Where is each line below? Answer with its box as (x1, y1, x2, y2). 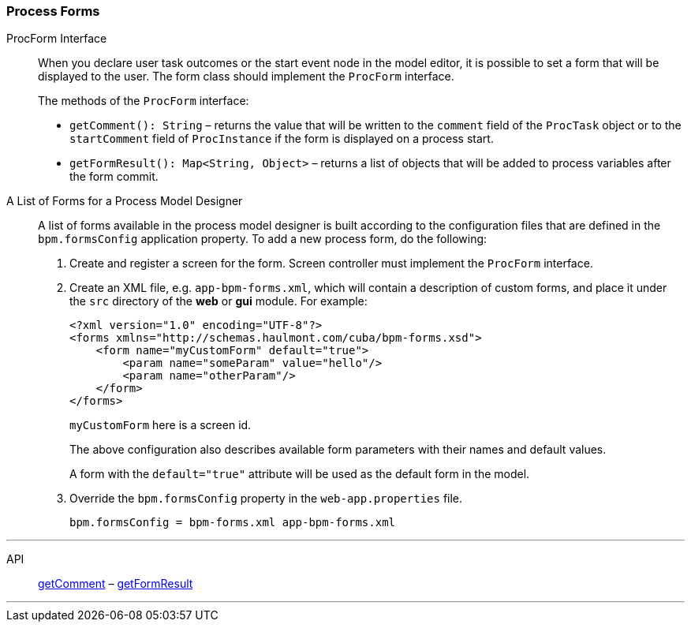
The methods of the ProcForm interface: (38, 94, 249, 108)
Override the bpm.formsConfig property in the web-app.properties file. (69, 492, 463, 506)
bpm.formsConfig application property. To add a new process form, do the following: (38, 232, 487, 246)
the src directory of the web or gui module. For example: (69, 294, 368, 308)
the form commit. (69, 170, 159, 184)
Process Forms (6, 3, 100, 19)
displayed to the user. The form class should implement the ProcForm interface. (38, 69, 454, 84)
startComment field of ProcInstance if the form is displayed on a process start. (69, 132, 494, 146)
